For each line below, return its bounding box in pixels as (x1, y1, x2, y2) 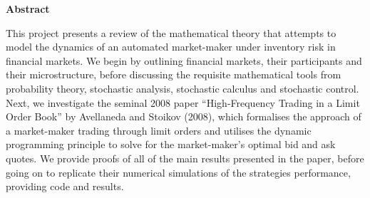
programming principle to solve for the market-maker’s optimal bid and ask (6, 137, 336, 152)
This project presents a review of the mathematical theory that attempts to (6, 25, 336, 40)
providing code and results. (6, 179, 124, 194)
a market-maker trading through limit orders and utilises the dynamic (6, 123, 312, 137)
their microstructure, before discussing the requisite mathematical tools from (6, 67, 341, 82)
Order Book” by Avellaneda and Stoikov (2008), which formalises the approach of (6, 109, 361, 124)
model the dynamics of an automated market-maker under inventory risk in (6, 39, 336, 54)
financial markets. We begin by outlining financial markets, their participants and (6, 53, 362, 68)
